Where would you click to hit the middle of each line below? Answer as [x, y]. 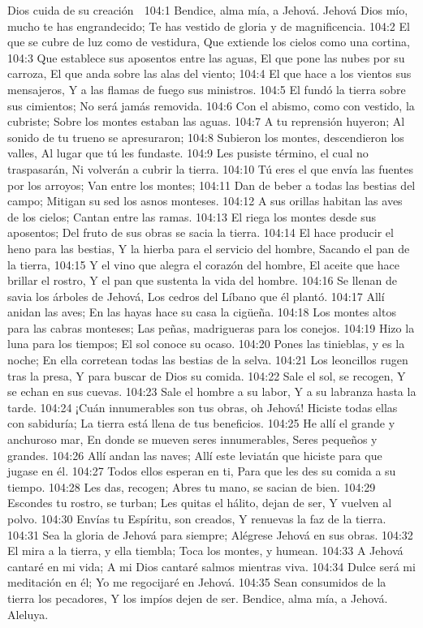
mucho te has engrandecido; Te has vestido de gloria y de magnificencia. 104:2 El [209, 26]
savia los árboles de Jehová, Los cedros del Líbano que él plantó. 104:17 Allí [196, 296]
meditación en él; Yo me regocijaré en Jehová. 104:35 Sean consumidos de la [197, 582]
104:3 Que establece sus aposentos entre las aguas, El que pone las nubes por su [206, 57]
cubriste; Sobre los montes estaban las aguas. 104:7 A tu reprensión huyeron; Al [206, 121]
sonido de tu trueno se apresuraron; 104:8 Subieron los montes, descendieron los [206, 137]
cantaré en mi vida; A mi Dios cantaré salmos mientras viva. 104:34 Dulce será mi [211, 566]
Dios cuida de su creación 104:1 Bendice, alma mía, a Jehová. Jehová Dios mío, [208, 10]
